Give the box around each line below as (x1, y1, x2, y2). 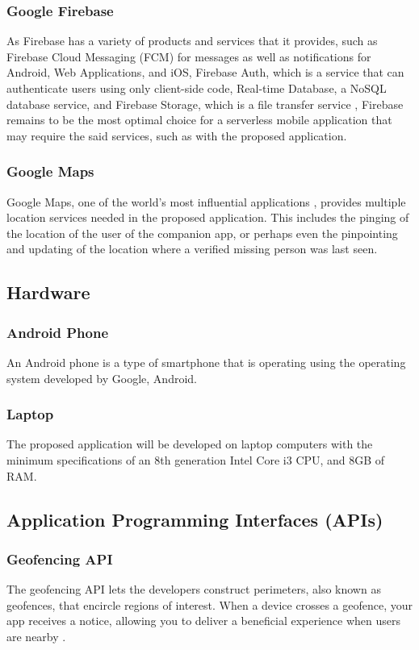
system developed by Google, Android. (6, 369, 197, 386)
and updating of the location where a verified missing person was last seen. (6, 240, 378, 257)
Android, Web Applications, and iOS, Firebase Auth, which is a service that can (6, 64, 404, 81)
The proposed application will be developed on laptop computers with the (6, 435, 373, 452)
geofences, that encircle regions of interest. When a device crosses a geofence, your (6, 596, 413, 613)
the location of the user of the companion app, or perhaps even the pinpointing (6, 224, 398, 241)
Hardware (6, 280, 90, 305)
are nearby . (6, 627, 66, 644)
